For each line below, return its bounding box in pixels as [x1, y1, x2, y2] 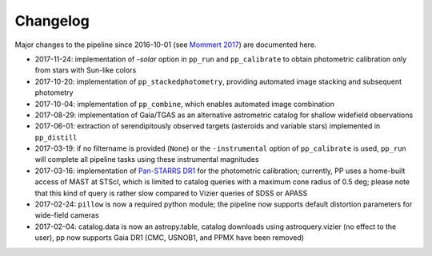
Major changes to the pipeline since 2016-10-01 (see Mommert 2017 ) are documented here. [14, 40, 317, 49]
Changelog [14, 12, 90, 30]
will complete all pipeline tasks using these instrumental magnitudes [34, 155, 259, 164]
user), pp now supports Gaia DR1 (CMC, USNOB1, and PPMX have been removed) [34, 233, 304, 242]
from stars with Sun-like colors [34, 65, 137, 75]
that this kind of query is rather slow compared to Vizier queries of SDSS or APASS [34, 188, 308, 198]
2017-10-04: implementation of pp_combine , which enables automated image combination [34, 99, 335, 108]
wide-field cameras [34, 211, 99, 220]
